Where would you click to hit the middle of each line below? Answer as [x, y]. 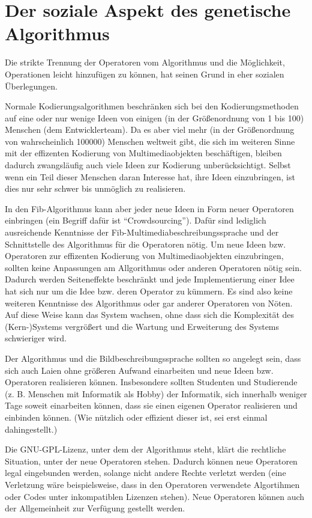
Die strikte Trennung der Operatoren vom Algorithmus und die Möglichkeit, [145, 62]
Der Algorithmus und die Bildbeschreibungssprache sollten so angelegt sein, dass [153, 358]
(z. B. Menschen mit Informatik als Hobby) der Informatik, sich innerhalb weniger [156, 393]
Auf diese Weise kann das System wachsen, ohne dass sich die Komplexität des [150, 315]
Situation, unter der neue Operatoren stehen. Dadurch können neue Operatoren [151, 461]
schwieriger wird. [36, 338]
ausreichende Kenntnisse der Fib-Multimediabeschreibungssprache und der [142, 232]
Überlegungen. [31, 86]
